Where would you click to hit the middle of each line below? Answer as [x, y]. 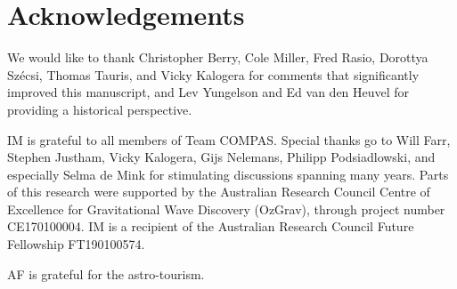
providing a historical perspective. [100, 109]
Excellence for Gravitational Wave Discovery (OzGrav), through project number [226, 209]
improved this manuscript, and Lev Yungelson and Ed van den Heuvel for [208, 92]
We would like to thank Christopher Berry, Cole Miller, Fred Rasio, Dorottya [218, 57]
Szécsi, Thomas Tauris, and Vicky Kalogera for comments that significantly [213, 74]
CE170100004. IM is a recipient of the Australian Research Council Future [211, 226]
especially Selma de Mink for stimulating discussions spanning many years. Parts [228, 174]
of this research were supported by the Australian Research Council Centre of [219, 192]
